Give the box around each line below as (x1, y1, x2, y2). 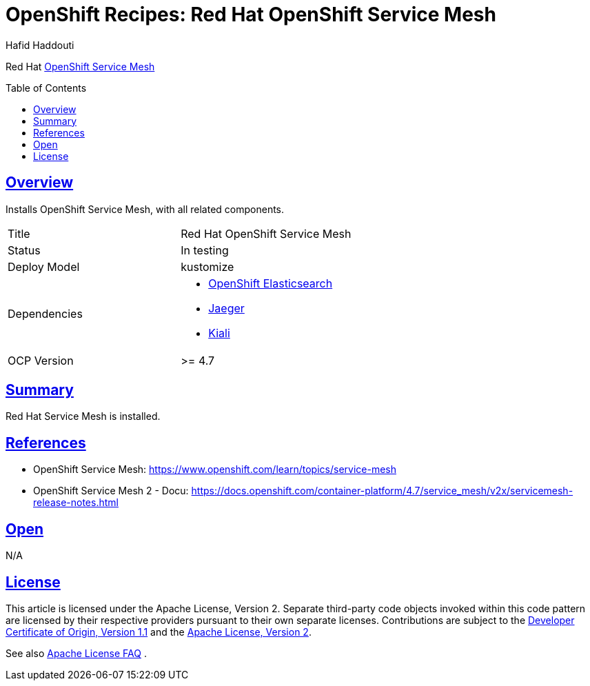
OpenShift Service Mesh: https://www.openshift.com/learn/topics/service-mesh (33, 463, 396, 476)
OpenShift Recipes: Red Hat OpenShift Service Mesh (6, 3, 496, 26)
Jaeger (208, 301, 245, 315)
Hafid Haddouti (6, 39, 74, 51)
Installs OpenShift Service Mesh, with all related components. (6, 203, 285, 215)
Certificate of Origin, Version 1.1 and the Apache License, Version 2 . (6, 625, 312, 638)
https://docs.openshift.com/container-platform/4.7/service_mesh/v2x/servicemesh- (191, 485, 573, 497)
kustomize (181, 259, 234, 274)
